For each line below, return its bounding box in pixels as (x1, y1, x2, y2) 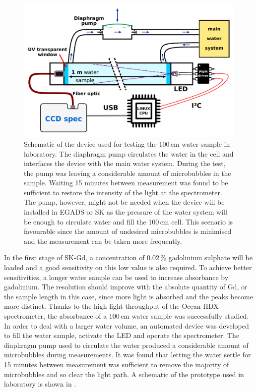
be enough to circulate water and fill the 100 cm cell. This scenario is (24, 216, 233, 226)
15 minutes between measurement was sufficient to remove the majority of (4, 359, 229, 369)
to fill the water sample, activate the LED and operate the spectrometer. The (4, 330, 240, 340)
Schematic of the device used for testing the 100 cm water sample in (24, 138, 230, 149)
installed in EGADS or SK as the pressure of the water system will (24, 207, 227, 217)
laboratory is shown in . (4, 379, 76, 389)
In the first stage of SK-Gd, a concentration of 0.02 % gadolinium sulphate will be (4, 252, 253, 263)
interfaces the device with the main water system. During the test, (24, 158, 226, 168)
